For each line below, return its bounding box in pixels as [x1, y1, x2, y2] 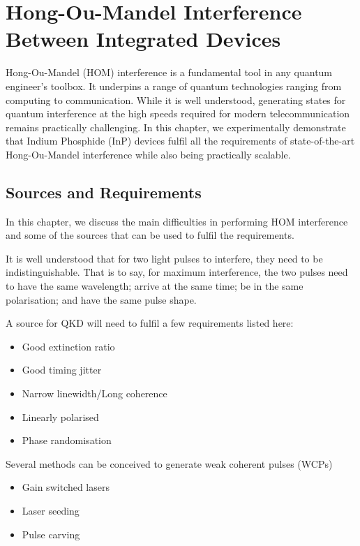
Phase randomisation [22, 433, 112, 448]
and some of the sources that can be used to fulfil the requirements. [6, 228, 294, 242]
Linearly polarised [22, 409, 99, 424]
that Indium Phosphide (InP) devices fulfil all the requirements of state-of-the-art [6, 133, 355, 148]
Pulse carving [22, 526, 80, 541]
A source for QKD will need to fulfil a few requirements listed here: [6, 316, 294, 330]
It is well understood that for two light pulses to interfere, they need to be [6, 251, 323, 265]
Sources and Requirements [6, 181, 202, 202]
